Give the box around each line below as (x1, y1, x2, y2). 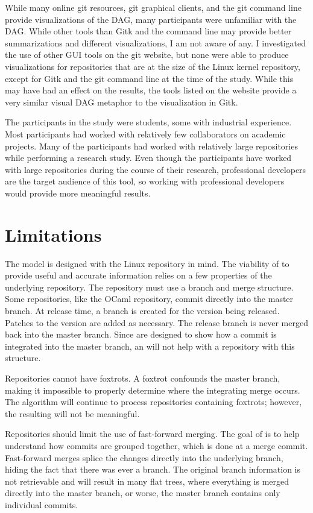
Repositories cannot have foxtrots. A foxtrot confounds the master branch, (5, 371, 280, 384)
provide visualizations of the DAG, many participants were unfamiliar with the (5, 13, 297, 25)
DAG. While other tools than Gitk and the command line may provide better (5, 25, 292, 37)
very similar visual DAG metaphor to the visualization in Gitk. (5, 95, 238, 108)
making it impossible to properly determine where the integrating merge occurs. (5, 383, 300, 396)
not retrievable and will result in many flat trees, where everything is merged (5, 474, 289, 487)
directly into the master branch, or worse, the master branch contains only (5, 486, 280, 499)
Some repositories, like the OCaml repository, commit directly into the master (5, 292, 294, 305)
